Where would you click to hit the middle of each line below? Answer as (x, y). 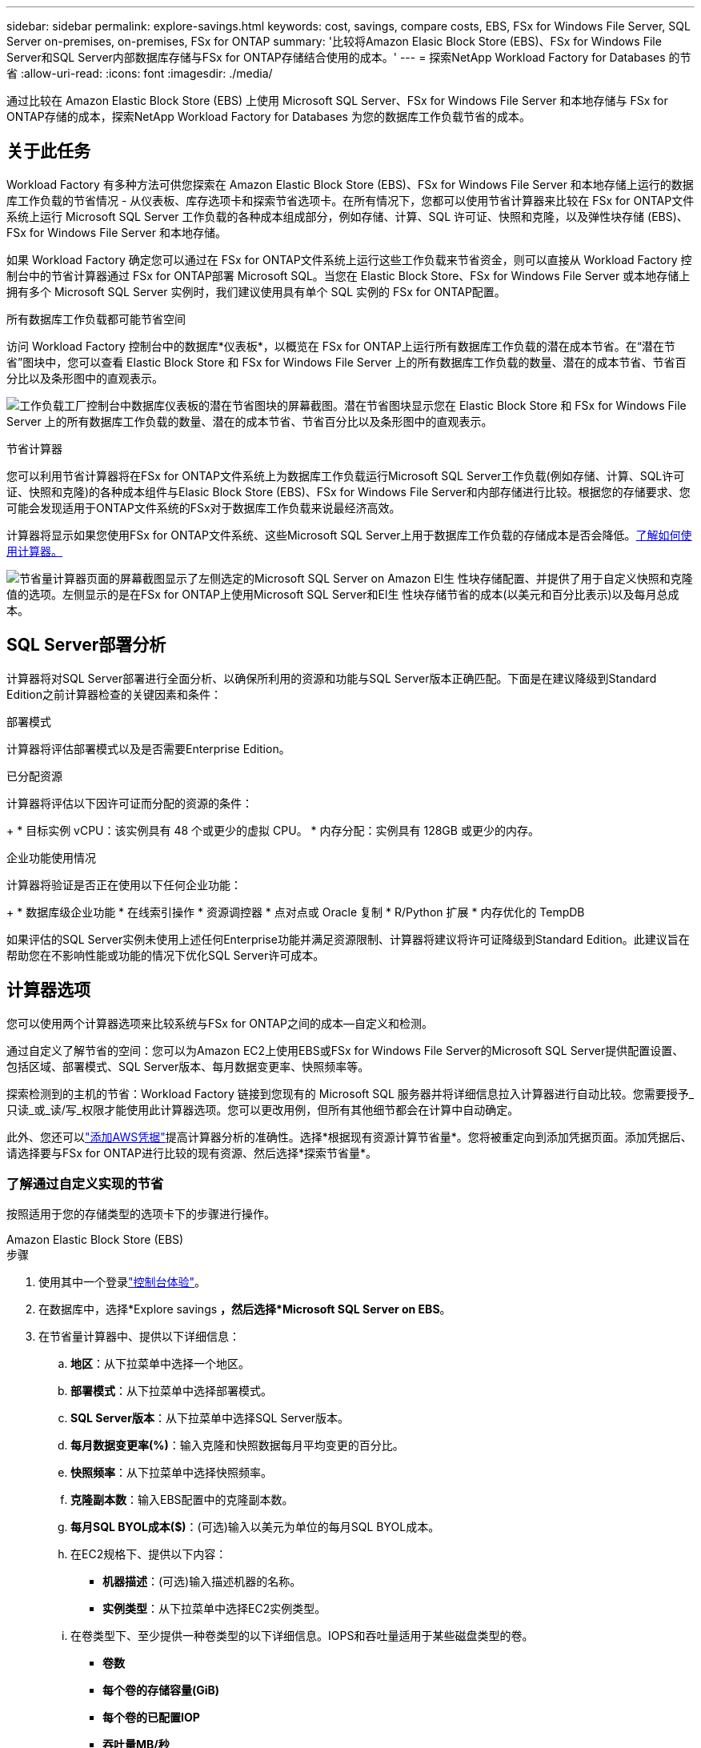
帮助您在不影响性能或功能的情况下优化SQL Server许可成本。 (166, 955)
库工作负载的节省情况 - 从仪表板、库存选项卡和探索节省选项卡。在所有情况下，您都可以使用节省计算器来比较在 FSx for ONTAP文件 (350, 200)
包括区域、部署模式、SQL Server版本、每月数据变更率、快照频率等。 (188, 1066)
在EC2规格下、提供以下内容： (149, 1554)
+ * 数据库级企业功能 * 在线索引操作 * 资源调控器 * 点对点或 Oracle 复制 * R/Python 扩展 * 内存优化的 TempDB (296, 912)
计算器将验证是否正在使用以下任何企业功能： (124, 884)
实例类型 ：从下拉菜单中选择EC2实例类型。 (214, 1609)
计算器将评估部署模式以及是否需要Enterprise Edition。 (148, 748)
